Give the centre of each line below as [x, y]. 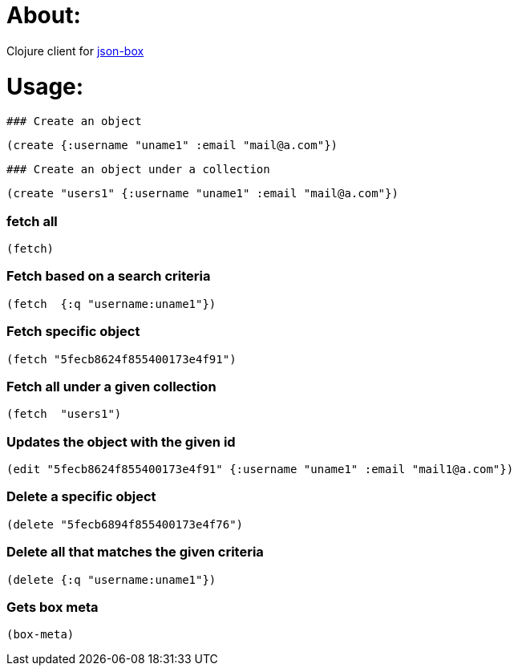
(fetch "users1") [64, 414]
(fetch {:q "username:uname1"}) [111, 304]
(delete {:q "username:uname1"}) [111, 579]
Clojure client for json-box [75, 51]
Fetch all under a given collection [111, 386]
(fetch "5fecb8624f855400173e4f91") [121, 359]
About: [44, 15]
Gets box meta [53, 607]
